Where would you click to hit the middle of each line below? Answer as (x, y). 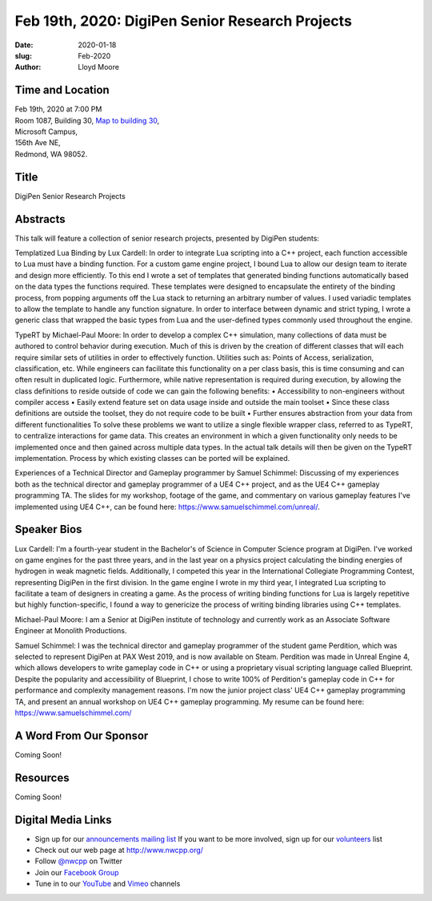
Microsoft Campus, (46, 131)
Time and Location (62, 90)
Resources (42, 778)
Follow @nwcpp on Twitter (79, 861)
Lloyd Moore (99, 67)
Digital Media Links (63, 820)
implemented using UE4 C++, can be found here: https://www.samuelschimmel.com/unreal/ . (167, 507)
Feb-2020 (94, 55)
